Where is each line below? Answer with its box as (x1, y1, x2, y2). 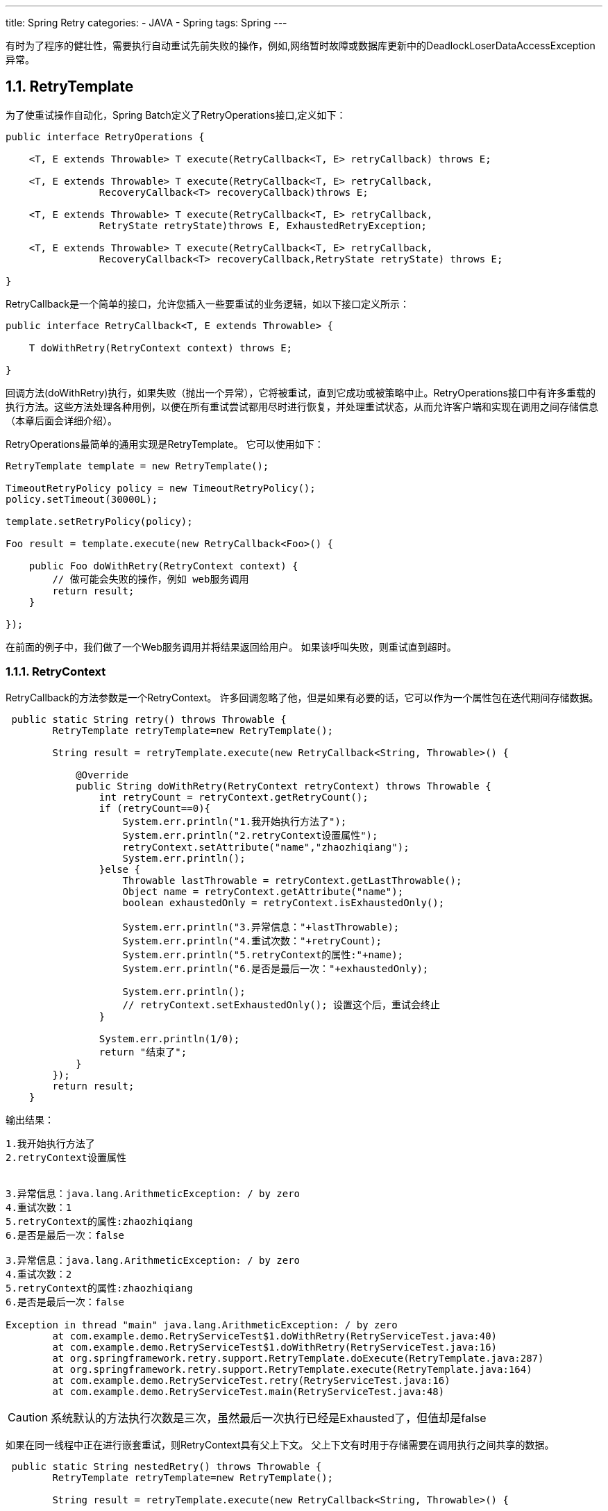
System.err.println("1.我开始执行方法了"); (122, 815, 347, 827)
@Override (76, 769, 129, 780)
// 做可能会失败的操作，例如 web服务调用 (52, 573, 249, 585)
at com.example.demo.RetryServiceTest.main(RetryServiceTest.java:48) (52, 1385, 445, 1397)
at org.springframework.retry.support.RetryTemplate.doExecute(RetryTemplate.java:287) (52, 1352, 544, 1364)
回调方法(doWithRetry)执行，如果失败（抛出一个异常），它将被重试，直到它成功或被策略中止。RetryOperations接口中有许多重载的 (6, 386, 596, 399)
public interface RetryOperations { (6, 131, 205, 142)
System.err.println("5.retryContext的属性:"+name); (122, 949, 404, 960)
